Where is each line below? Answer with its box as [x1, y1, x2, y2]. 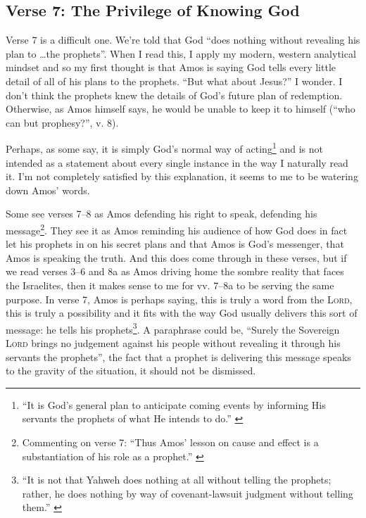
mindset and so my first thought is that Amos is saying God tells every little [6, 60, 336, 75]
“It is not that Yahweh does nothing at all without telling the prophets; [22, 472, 332, 487]
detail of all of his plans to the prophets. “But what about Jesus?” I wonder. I [6, 73, 343, 88]
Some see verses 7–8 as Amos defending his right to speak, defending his [6, 206, 317, 221]
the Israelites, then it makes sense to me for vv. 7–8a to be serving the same [6, 278, 334, 293]
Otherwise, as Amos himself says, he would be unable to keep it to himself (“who [6, 101, 355, 116]
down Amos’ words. [6, 182, 90, 197]
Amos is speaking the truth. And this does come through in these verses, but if [6, 250, 347, 265]
